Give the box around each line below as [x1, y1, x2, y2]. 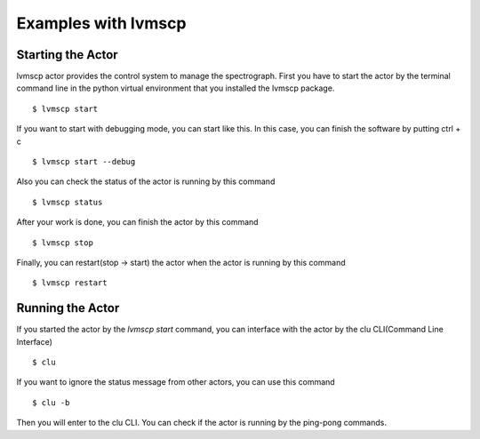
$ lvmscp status [32, 196, 103, 207]
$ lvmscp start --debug [32, 156, 136, 167]
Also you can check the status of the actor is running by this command [16, 176, 276, 187]
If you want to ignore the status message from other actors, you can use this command [16, 377, 335, 387]
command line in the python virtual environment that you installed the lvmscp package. [16, 83, 335, 93]
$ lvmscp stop [32, 237, 93, 248]
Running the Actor [16, 300, 120, 315]
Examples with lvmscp [16, 13, 187, 33]
